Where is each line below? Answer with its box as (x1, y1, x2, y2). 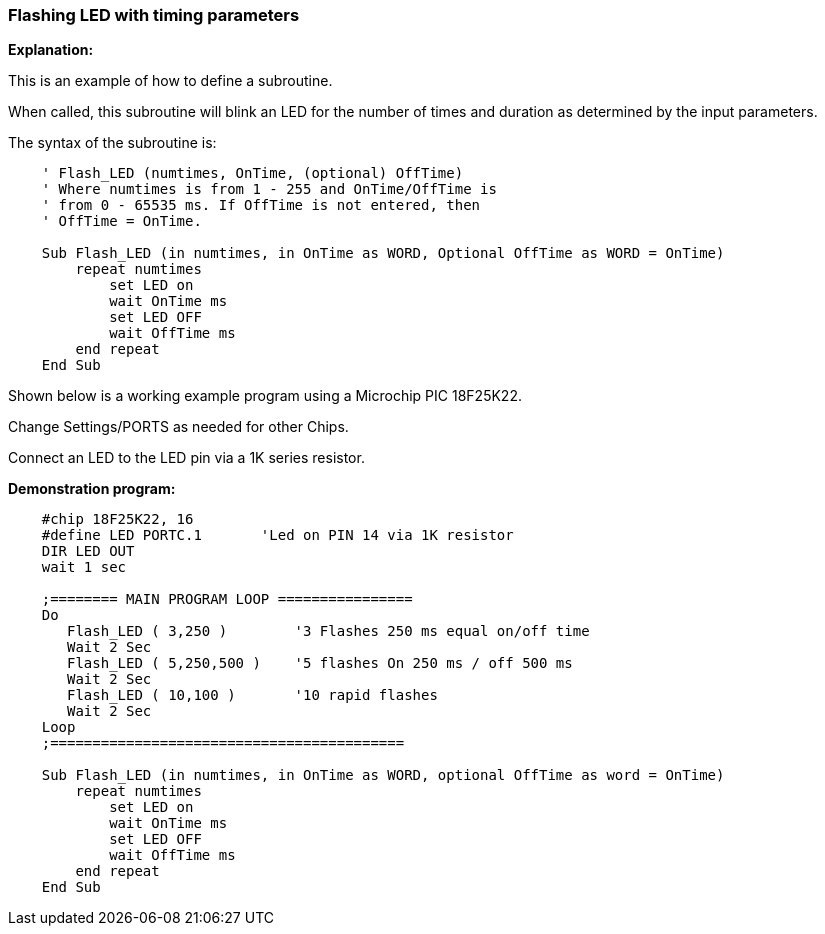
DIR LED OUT (41, 543, 135, 560)
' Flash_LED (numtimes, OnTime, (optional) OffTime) (41, 165, 464, 182)
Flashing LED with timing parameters (8, 5, 300, 25)
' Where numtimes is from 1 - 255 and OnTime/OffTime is (41, 181, 497, 198)
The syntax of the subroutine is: (8, 134, 217, 152)
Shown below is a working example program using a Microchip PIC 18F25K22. (8, 387, 522, 405)
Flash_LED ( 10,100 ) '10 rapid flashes (67, 687, 438, 704)
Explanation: (8, 41, 94, 59)
